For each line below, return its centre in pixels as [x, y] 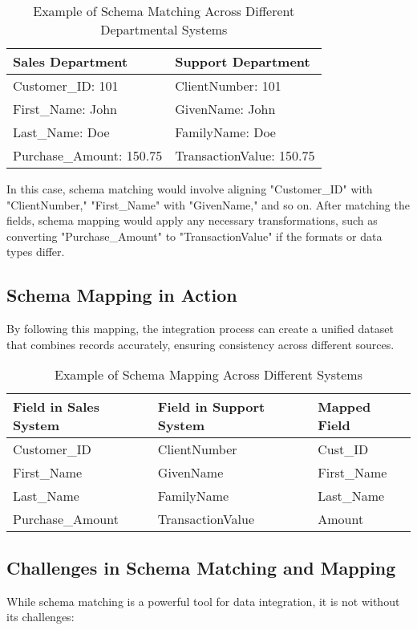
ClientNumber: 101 [228, 85]
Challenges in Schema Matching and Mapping [201, 567]
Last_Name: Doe [61, 132]
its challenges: [40, 617]
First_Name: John [65, 109]
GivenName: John [225, 109]
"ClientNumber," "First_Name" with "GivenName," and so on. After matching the [208, 204]
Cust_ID [343, 449]
